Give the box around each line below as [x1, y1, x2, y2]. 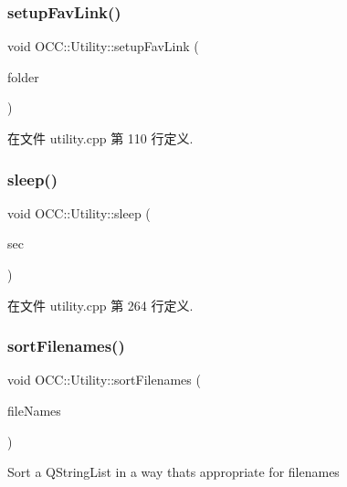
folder [7, 67, 39, 86]
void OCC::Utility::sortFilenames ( [7, 370, 201, 389]
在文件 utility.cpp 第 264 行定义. [7, 295, 194, 314]
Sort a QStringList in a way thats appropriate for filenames [7, 462, 340, 482]
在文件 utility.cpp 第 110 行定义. [7, 129, 194, 147]
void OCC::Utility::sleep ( [7, 203, 151, 222]
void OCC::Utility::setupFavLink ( [7, 37, 199, 56]
